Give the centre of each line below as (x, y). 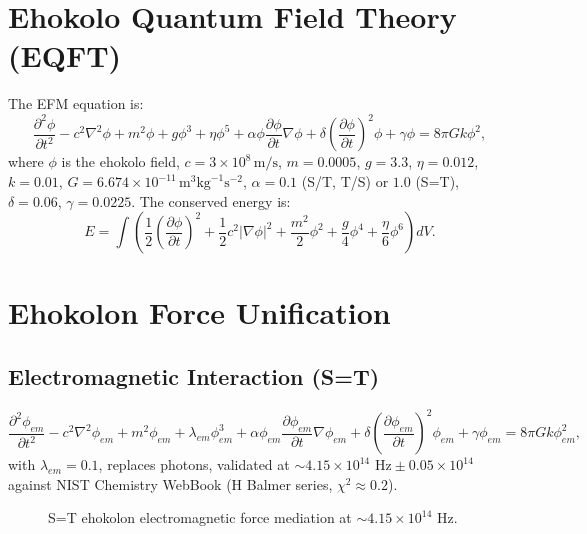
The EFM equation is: (76, 103)
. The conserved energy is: (211, 200)
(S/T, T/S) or (345, 181)
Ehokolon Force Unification (199, 312)
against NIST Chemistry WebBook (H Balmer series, (170, 483)
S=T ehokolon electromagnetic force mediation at (200, 517)
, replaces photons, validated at (194, 464)
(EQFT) (65, 55)
